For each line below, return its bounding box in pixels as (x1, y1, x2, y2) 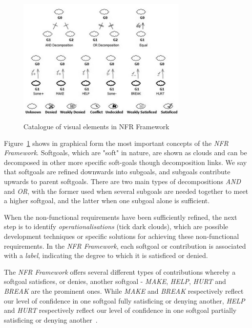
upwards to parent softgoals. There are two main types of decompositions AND (4, 176, 241, 187)
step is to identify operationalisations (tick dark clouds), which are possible (4, 221, 228, 232)
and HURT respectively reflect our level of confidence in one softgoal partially (4, 305, 237, 315)
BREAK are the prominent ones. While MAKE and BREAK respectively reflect (4, 285, 244, 296)
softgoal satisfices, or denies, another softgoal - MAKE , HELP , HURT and (4, 276, 226, 286)
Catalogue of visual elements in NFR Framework (23, 121, 169, 132)
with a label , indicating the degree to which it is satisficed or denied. (4, 250, 208, 260)
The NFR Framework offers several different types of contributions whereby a (4, 266, 236, 277)
